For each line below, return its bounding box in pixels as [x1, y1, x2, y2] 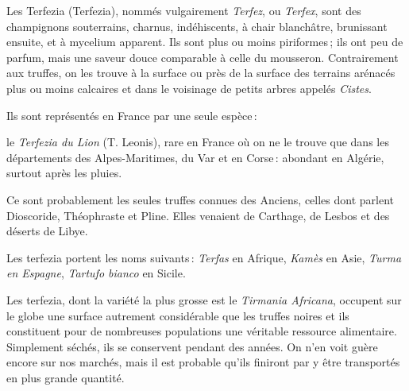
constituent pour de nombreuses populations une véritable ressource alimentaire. [6, 323, 397, 339]
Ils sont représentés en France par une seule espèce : [6, 106, 257, 123]
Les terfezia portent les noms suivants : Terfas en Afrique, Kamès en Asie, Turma [6, 249, 402, 265]
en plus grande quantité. [6, 369, 125, 385]
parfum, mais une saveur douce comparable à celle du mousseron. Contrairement [6, 48, 399, 65]
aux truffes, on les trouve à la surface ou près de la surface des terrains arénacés [6, 64, 395, 81]
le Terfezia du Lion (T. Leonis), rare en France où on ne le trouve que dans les [6, 134, 389, 150]
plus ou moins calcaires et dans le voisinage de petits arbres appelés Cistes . [6, 79, 372, 96]
